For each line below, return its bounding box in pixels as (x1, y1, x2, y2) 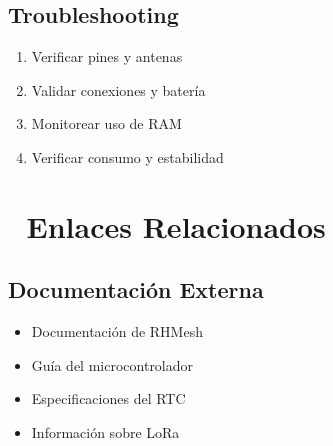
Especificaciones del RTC (31, 388, 186, 409)
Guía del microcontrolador (31, 354, 194, 375)
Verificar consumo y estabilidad (31, 146, 224, 167)
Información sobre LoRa (31, 421, 180, 442)
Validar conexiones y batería (31, 79, 206, 100)
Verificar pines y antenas (31, 46, 183, 67)
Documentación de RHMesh (31, 321, 203, 342)
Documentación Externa (8, 274, 264, 305)
